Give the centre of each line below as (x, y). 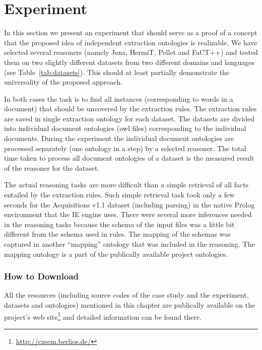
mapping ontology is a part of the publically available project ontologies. (116, 254)
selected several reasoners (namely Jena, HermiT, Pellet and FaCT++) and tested (131, 52)
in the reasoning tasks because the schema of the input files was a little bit (119, 224)
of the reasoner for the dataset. (52, 167)
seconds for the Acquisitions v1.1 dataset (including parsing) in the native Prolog (129, 204)
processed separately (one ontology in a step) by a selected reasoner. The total (125, 148)
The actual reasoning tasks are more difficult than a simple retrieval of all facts (126, 185)
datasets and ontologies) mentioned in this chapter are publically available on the (130, 305)
